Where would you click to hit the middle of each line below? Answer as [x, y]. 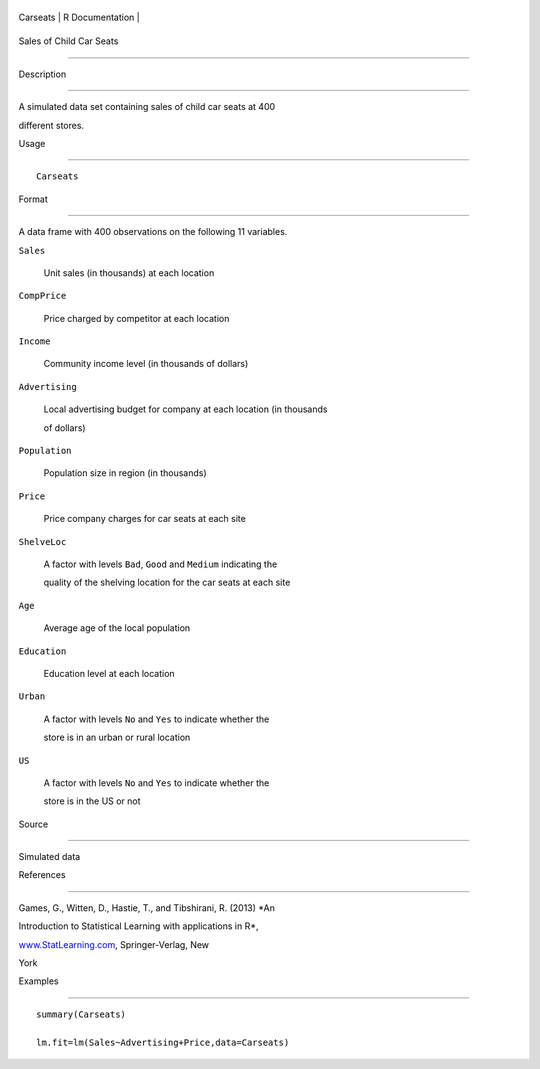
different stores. [51, 125]
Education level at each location [109, 673]
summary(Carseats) [81, 1014]
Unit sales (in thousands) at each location [129, 272]
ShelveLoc [42, 541]
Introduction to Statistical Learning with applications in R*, [138, 926]
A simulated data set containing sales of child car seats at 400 [147, 107]
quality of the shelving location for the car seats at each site [167, 582]
